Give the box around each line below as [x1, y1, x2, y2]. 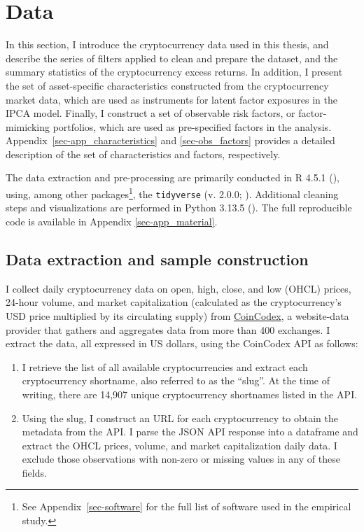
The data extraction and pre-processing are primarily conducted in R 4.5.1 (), [6, 170, 339, 185]
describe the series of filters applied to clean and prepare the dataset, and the [6, 50, 338, 65]
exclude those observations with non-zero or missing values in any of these [22, 451, 340, 466]
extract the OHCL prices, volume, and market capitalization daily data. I [22, 437, 337, 452]
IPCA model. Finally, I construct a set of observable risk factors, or [6, 106, 295, 120]
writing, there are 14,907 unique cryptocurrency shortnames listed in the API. [22, 386, 358, 401]
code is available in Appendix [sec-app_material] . [6, 213, 218, 228]
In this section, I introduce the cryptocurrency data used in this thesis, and [6, 37, 329, 52]
